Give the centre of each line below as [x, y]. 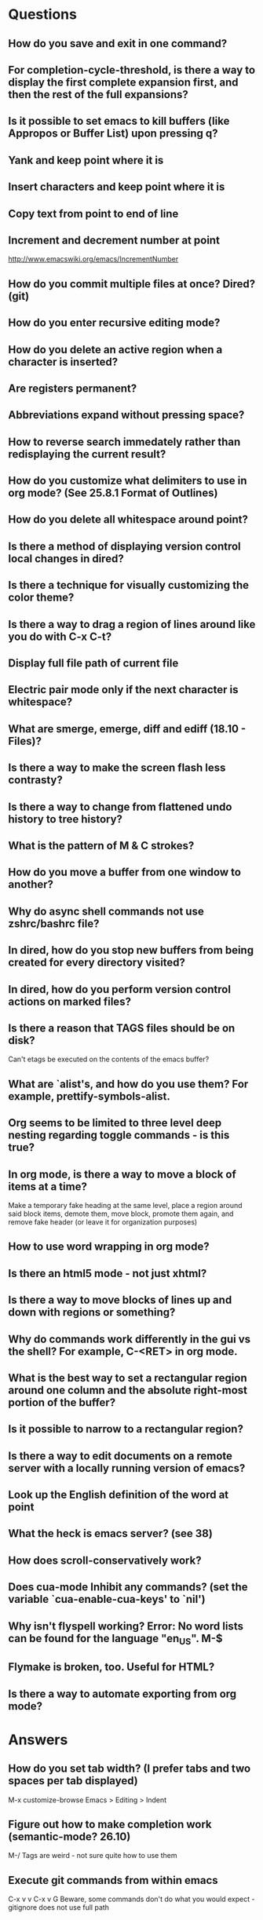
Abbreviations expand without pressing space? [126, 415]
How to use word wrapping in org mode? [109, 1247]
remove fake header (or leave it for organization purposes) [103, 1221]
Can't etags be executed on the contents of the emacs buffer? [109, 1059]
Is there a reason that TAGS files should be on [122, 1028]
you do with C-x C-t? [60, 636]
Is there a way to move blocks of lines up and [120, 1300]
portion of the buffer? [62, 1402]
